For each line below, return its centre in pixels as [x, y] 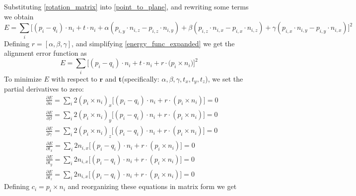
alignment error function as [45, 53]
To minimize [23, 78]
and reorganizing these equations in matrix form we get [152, 186]
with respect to [74, 78]
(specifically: [141, 78]
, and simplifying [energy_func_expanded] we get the [153, 43]
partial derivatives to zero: [44, 88]
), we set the [224, 78]
